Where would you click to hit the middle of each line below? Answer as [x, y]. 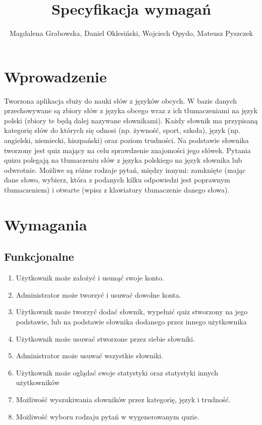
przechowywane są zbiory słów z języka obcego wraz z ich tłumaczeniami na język [131, 110]
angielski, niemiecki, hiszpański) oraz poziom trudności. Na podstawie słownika [126, 140]
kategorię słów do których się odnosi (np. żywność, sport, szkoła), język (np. [122, 130]
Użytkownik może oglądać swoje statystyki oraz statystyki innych [117, 372]
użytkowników [38, 382]
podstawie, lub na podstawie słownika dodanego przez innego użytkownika [131, 321]
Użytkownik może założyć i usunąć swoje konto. [90, 278]
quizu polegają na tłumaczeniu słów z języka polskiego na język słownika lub [123, 160]
